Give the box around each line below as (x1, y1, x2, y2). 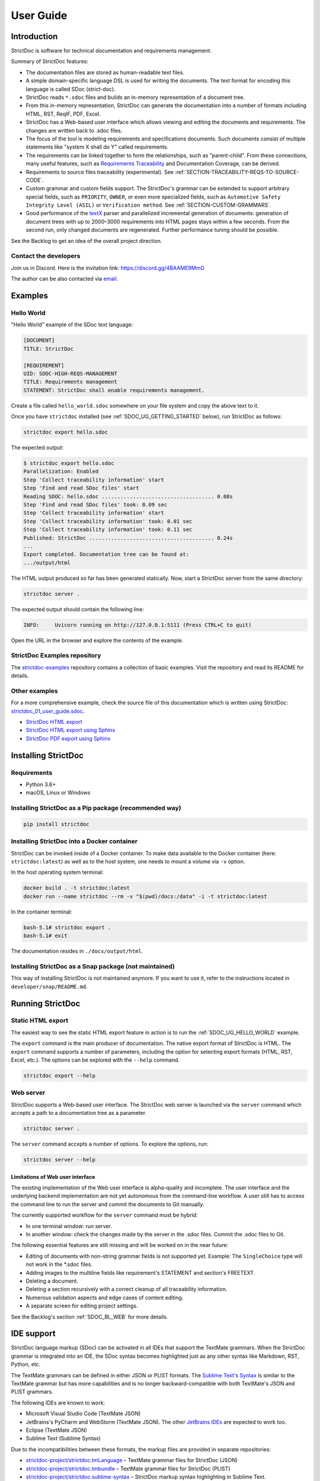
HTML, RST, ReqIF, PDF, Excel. (25, 110, 101, 117)
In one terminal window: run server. (25, 1222, 113, 1229)
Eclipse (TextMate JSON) (25, 1426, 88, 1434)
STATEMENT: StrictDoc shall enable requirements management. (23, 387, 205, 393)
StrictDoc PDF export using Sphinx (25, 735, 111, 742)
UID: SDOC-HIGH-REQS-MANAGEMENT (23, 370, 118, 377)
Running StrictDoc (11, 998, 81, 1008)
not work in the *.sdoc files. (25, 1261, 93, 1268)
